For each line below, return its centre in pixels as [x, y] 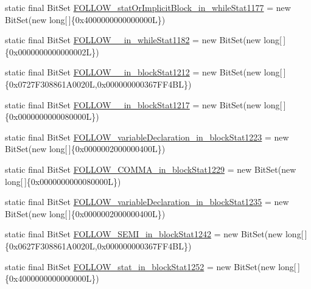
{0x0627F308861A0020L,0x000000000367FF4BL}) [98, 245]
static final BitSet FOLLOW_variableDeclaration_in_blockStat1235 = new [147, 202]
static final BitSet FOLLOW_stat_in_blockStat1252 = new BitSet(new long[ [151, 266]
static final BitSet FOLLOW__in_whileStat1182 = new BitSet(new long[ [143, 40]
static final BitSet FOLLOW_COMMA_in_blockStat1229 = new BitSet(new [151, 169]
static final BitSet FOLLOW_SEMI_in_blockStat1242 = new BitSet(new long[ [154, 234]
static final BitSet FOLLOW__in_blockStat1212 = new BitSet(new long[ [144, 72]
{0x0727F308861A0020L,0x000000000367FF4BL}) [98, 84]
